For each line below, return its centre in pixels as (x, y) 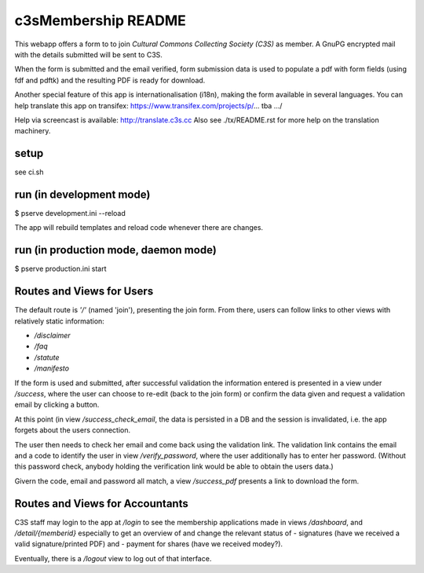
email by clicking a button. (57, 405)
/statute (47, 357)
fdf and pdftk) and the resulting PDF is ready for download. (110, 80)
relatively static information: (60, 321)
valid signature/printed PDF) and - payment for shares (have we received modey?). (148, 544)
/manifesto (52, 368)
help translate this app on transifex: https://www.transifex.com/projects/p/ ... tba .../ (148, 105)
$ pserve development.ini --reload (70, 214)
